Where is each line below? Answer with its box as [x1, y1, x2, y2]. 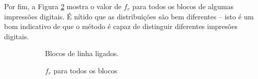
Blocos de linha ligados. [45, 48, 119, 59]
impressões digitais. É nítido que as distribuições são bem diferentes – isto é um [4, 11, 254, 21]
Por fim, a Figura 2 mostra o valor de [4, 1, 122, 11]
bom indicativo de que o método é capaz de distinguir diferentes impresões [4, 21, 238, 32]
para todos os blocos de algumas [132, 1, 233, 11]
